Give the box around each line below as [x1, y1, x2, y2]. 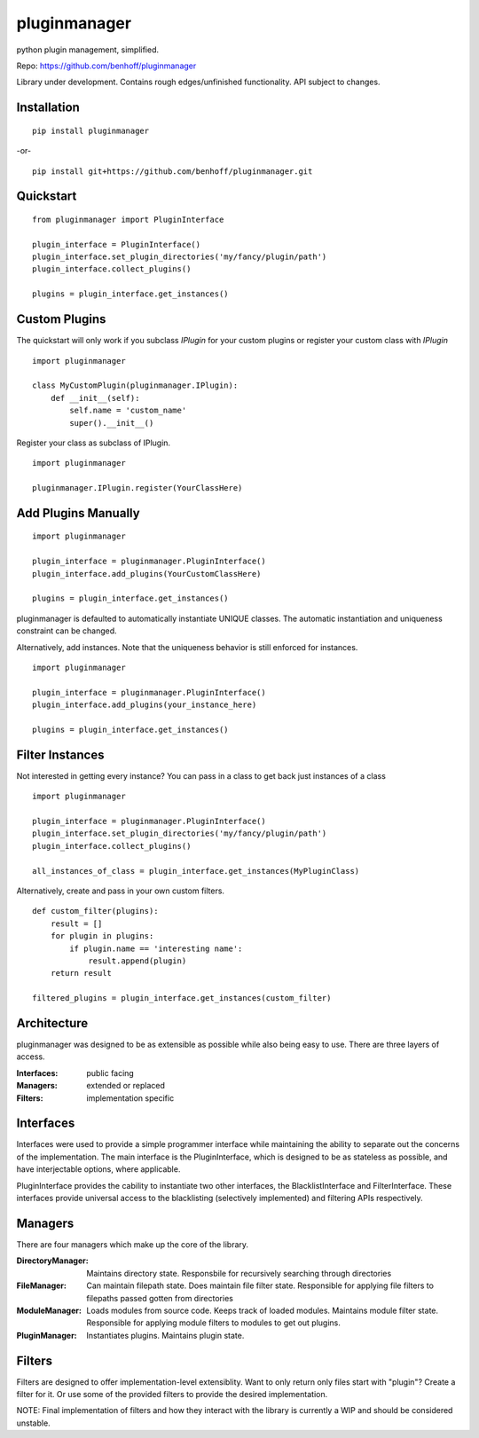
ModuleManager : [16, 1305, 82, 1316]
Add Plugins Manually [16, 506, 141, 521]
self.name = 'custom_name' [69, 405, 187, 416]
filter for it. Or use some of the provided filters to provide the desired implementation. [16, 1388, 328, 1399]
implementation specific [86, 1092, 175, 1104]
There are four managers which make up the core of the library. [16, 1238, 248, 1250]
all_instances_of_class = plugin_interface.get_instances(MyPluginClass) [32, 866, 360, 876]
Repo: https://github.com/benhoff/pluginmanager [16, 60, 197, 71]
